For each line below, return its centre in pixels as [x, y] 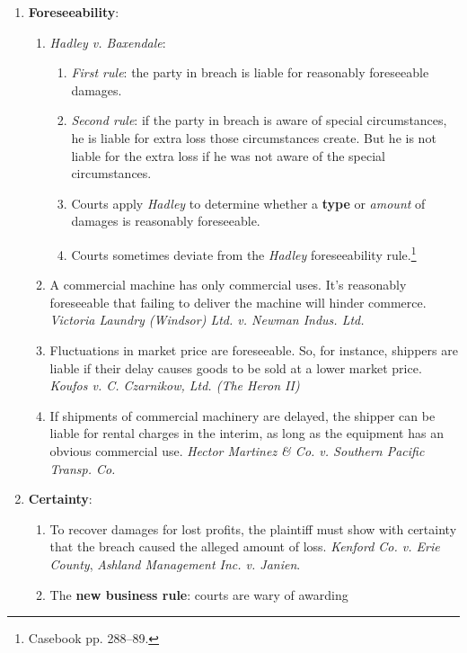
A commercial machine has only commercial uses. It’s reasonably [228, 285]
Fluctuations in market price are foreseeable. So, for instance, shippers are [254, 349]
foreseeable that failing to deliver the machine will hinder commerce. [238, 302]
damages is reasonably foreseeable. [166, 221]
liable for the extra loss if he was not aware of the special [228, 155]
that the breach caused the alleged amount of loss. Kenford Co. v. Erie [245, 546]
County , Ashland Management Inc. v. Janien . [175, 564]
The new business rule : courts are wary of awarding [199, 594]
